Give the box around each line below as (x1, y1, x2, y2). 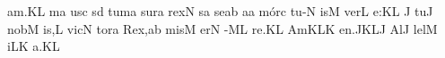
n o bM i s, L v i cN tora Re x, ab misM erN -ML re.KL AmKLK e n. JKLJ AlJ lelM (7, 19, 438, 37)
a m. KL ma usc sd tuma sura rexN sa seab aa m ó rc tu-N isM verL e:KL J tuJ (7, 2, 433, 20)
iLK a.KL (7, 37, 60, 55)
